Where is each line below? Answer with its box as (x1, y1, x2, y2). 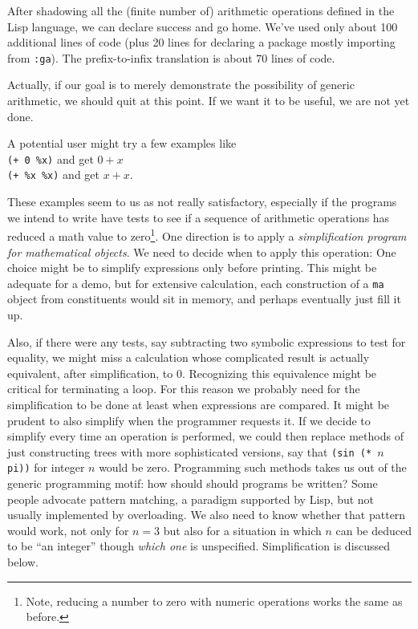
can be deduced (335, 521, 412, 538)
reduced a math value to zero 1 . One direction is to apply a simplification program (7, 225, 407, 244)
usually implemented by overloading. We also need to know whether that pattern (7, 506, 406, 523)
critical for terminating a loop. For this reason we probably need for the (7, 380, 360, 397)
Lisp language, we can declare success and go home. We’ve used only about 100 (7, 18, 398, 34)
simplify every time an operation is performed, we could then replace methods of (7, 428, 404, 444)
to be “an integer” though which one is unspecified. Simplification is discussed (7, 538, 391, 554)
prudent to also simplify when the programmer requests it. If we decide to (7, 412, 371, 428)
